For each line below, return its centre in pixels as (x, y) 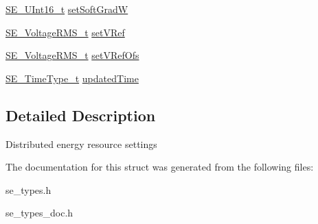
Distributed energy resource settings (81, 144)
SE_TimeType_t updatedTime (72, 78)
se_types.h (29, 189)
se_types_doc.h (39, 213)
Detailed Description (81, 115)
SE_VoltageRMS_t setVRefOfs (72, 55)
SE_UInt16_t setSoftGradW (67, 9)
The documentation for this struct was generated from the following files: (160, 167)
